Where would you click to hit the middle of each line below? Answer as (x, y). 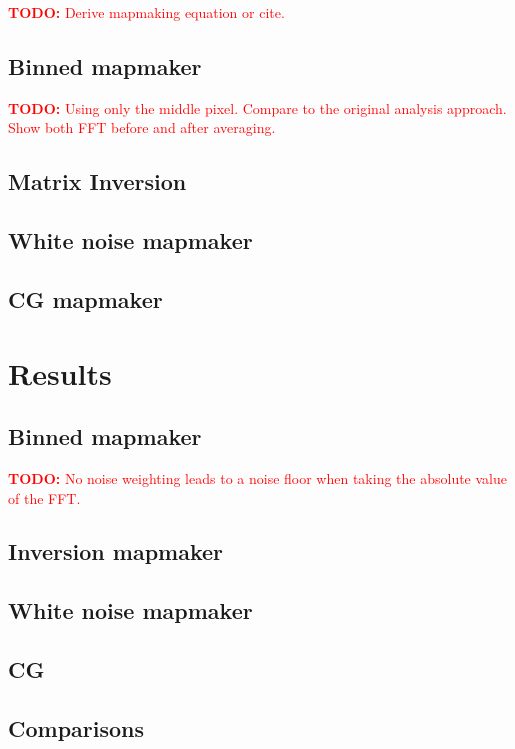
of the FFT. (44, 497)
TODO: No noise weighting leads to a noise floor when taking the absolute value (257, 477)
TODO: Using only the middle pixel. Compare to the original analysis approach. (257, 107)
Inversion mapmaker (115, 551)
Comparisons (76, 727)
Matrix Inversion (97, 181)
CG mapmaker (85, 298)
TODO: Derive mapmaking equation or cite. (146, 12)
